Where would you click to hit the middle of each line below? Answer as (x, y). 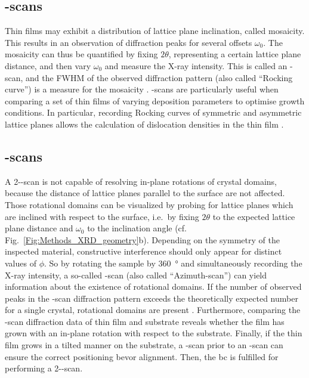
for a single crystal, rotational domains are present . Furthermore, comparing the (153, 310)
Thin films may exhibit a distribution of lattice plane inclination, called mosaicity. (155, 31)
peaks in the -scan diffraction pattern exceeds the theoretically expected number (152, 298)
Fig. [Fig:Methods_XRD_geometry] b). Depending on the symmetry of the (142, 239)
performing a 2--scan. (44, 368)
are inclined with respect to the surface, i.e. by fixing (102, 216)
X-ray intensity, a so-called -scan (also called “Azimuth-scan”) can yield (136, 275)
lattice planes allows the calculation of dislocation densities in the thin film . (144, 124)
